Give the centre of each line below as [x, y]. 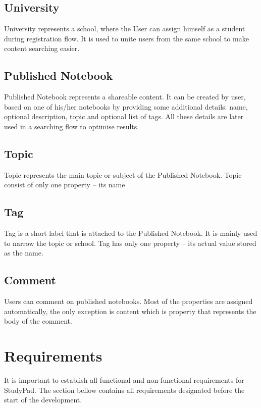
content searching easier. [42, 48]
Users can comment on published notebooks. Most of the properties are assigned [128, 301]
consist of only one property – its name [65, 185]
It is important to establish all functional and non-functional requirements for [124, 380]
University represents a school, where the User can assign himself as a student [125, 29]
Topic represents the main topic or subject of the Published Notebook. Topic [123, 174]
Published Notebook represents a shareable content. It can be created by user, [125, 97]
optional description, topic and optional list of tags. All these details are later [124, 116]
